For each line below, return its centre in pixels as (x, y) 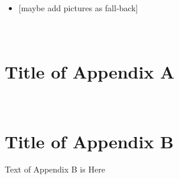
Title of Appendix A (90, 71)
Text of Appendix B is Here (55, 169)
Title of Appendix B (89, 141)
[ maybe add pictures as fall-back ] (78, 8)
